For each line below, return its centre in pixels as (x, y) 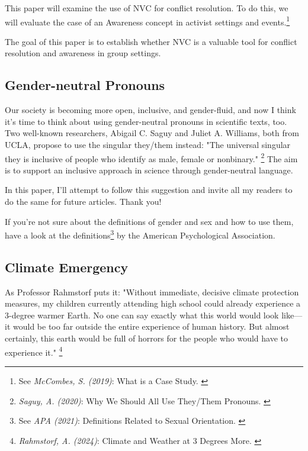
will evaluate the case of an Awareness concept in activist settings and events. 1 (147, 21)
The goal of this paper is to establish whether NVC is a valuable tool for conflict (151, 41)
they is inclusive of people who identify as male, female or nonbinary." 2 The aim (151, 157)
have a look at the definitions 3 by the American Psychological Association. (140, 234)
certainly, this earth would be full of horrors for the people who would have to (146, 338)
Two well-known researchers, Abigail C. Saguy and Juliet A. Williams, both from (152, 133)
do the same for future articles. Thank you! (83, 202)
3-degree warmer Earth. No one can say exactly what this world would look (142, 315)
